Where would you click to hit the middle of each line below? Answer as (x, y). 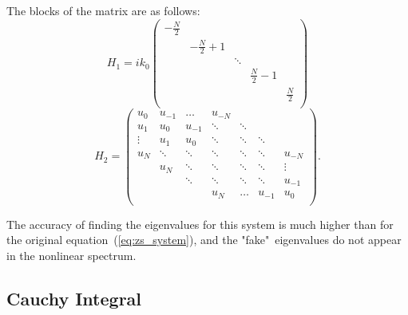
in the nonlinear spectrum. (71, 255)
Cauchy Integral (74, 298)
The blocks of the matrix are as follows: (103, 10)
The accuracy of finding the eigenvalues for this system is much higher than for (200, 224)
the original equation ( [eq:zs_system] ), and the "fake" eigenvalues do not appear (204, 240)
